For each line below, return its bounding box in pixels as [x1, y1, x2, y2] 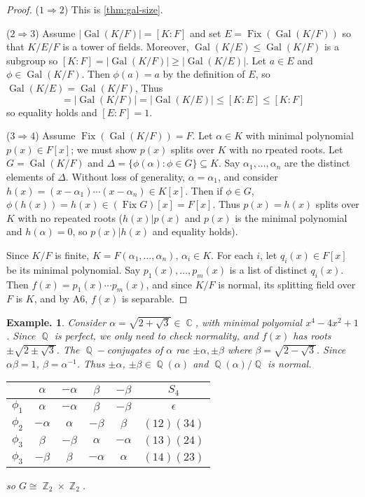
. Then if [185, 183, 223, 197]
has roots [293, 328, 331, 343]
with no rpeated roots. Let [229, 141, 343, 156]
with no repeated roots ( [18, 210, 123, 225]
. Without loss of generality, [65, 169, 185, 183]
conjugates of [106, 342, 163, 357]
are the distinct [284, 155, 350, 170]
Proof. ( [6, 2, 39, 16]
